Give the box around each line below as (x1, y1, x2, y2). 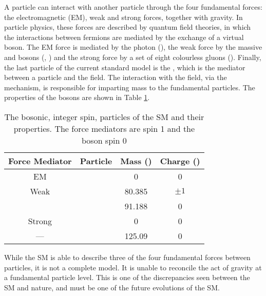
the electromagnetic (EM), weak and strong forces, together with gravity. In (4, 11, 243, 22)
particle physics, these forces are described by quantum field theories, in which (4, 22, 251, 32)
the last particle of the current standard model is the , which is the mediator (4, 62, 245, 72)
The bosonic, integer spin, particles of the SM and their (4, 110, 204, 123)
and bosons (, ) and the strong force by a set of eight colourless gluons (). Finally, (4, 51, 261, 62)
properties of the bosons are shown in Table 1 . (4, 92, 150, 103)
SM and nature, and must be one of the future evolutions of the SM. (4, 282, 220, 292)
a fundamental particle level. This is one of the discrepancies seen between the (4, 272, 250, 283)
